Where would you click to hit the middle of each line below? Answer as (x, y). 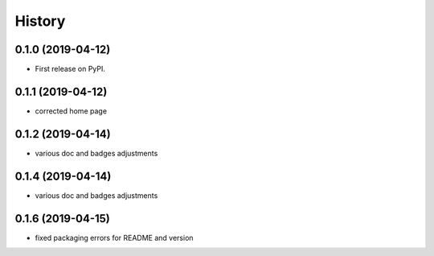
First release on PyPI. (70, 69)
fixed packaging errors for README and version (114, 237)
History (40, 21)
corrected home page (71, 111)
